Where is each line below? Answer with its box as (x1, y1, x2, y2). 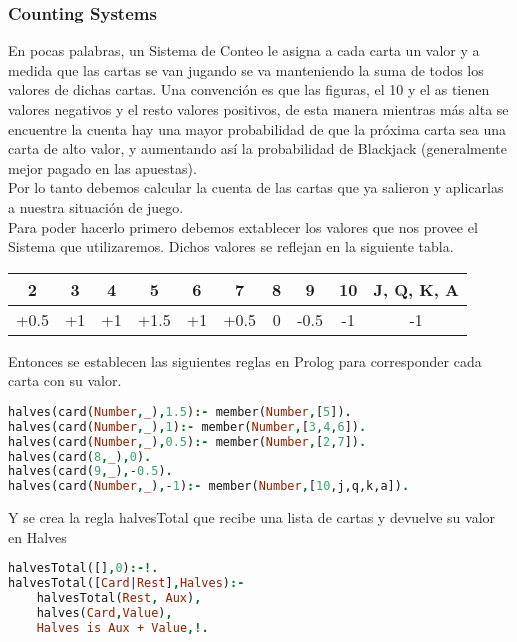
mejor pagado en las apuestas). (8, 157, 197, 178)
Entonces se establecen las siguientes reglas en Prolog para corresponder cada (8, 350, 482, 371)
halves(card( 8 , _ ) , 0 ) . (8, 449, 152, 464)
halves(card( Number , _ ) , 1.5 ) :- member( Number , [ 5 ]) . (8, 404, 352, 419)
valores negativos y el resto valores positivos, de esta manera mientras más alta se (8, 99, 509, 119)
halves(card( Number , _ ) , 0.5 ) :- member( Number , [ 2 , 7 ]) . (8, 434, 367, 449)
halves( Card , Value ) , (36, 606, 173, 620)
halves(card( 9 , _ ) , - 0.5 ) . (8, 464, 173, 479)
